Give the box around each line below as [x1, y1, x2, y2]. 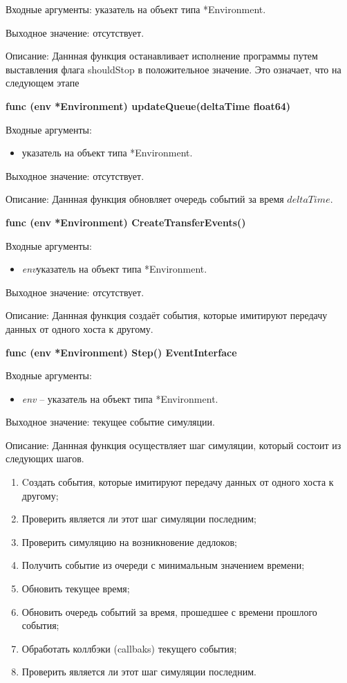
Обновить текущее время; [21, 581, 130, 596]
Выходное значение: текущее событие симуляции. [6, 415, 215, 429]
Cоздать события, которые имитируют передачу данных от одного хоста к [21, 475, 334, 489]
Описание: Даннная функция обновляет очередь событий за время [6, 192, 284, 206]
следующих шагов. [6, 451, 84, 466]
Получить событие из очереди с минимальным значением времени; [21, 558, 305, 572]
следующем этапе [6, 75, 79, 90]
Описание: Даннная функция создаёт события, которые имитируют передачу [6, 308, 328, 322]
